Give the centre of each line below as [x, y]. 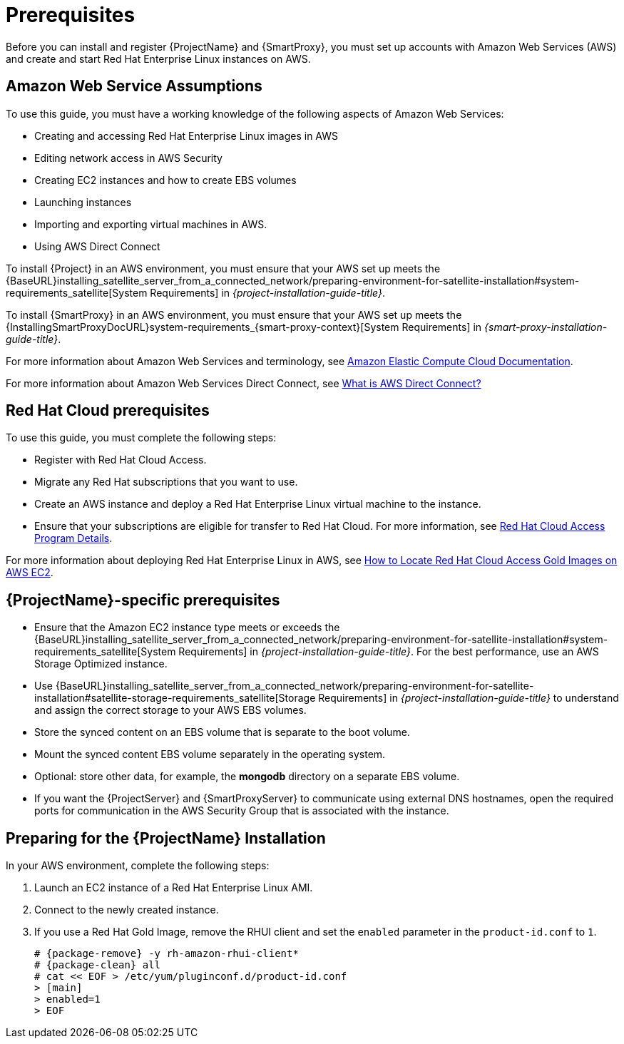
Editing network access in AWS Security [128, 158]
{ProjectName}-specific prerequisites [143, 600]
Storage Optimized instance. [101, 664]
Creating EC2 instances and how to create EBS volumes [165, 180]
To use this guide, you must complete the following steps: [141, 438]
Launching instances [83, 202]
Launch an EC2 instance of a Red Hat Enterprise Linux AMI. [174, 888]
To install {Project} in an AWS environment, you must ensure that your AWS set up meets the [223, 268]
